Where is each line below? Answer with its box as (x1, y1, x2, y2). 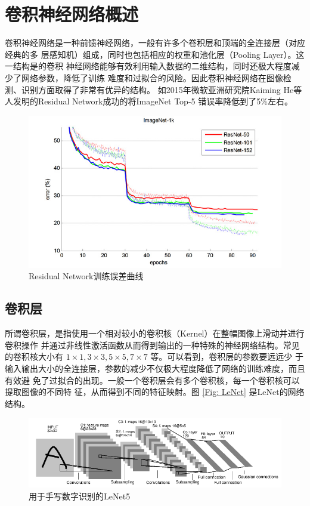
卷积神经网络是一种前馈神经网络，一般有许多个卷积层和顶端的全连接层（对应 (5, 36, 305, 49)
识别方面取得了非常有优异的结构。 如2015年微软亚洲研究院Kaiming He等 (21, 83, 302, 95)
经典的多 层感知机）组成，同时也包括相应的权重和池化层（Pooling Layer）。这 (5, 48, 305, 60)
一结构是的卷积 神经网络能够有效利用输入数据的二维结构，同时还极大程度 (5, 60, 292, 72)
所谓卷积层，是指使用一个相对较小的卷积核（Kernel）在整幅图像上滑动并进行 (5, 327, 305, 340)
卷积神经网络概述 (5, 2, 139, 26)
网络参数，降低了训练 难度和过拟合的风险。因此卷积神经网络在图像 (21, 71, 283, 84)
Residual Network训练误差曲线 (29, 270, 144, 282)
